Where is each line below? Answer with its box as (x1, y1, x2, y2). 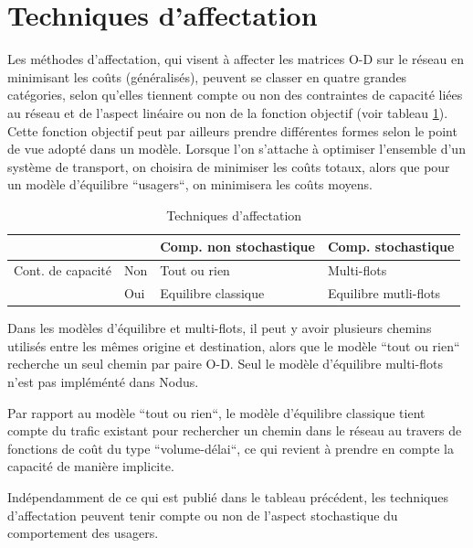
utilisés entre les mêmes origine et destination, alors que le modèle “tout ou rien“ (7, 336, 460, 355)
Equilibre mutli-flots (327, 284, 441, 303)
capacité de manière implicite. (7, 457, 174, 476)
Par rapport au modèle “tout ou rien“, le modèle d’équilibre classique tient (7, 403, 426, 422)
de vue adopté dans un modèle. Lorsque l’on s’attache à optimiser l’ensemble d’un (7, 139, 466, 158)
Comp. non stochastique (160, 237, 315, 256)
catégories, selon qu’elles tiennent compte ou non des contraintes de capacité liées (7, 85, 463, 104)
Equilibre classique (160, 284, 265, 303)
